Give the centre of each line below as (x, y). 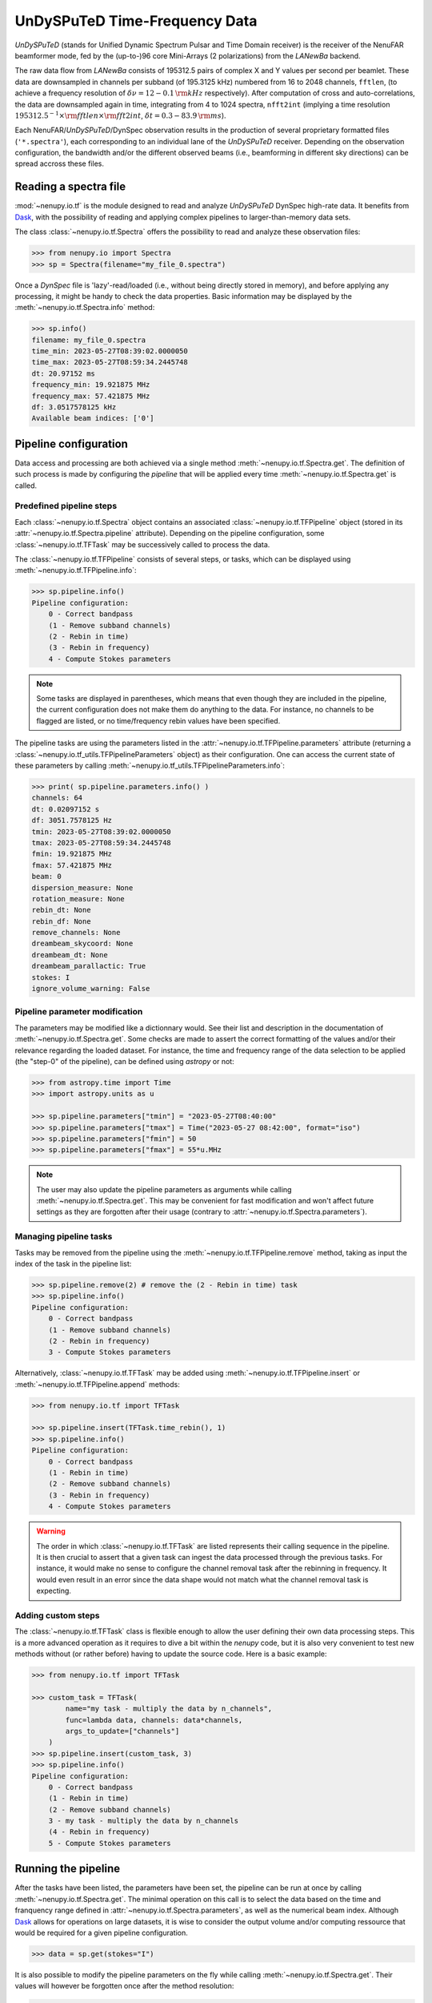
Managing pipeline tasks (64, 1236)
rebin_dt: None (61, 910)
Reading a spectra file (70, 187)
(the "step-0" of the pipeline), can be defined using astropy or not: (125, 1061)
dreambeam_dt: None (70, 955)
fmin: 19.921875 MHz (72, 854)
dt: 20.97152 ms (64, 373)
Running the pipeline (67, 1869)
